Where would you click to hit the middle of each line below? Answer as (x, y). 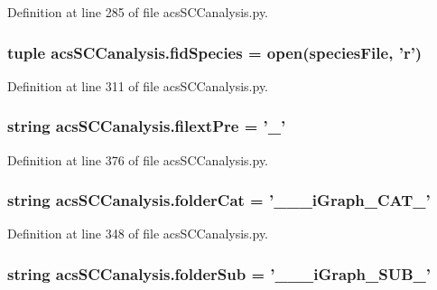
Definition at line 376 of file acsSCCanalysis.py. (138, 159)
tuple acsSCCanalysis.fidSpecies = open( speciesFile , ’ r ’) (215, 52)
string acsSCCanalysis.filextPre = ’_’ (147, 126)
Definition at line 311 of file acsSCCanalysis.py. (138, 85)
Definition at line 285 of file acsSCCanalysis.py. (138, 12)
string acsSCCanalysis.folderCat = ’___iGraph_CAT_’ (219, 200)
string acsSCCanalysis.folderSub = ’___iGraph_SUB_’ (219, 273)
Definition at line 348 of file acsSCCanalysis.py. (138, 234)
